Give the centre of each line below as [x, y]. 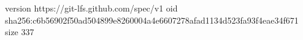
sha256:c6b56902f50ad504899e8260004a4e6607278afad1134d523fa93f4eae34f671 [152, 20]
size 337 [20, 32]
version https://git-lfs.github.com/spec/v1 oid [91, 8]
